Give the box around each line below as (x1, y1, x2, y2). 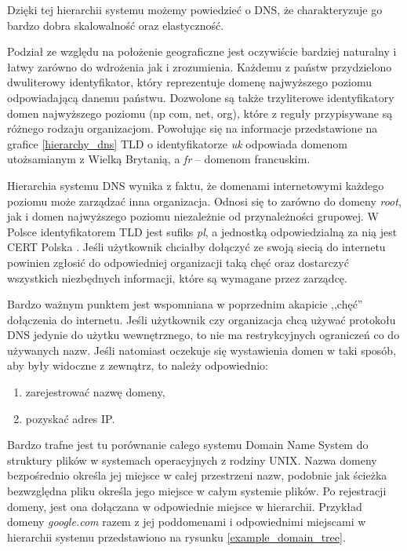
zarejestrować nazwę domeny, (25, 384, 165, 400)
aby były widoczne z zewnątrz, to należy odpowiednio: (7, 357, 268, 374)
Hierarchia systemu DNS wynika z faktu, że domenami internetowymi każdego (7, 177, 384, 193)
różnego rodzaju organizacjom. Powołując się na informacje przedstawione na (7, 120, 378, 137)
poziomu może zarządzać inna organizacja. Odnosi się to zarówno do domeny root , (7, 192, 402, 209)
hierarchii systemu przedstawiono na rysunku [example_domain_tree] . (7, 528, 346, 545)
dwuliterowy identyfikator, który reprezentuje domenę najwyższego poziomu (7, 74, 372, 90)
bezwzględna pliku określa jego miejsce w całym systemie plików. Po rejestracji (7, 483, 387, 499)
